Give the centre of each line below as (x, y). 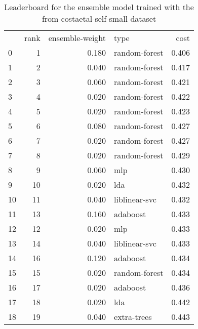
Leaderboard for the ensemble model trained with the (99, 7)
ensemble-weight (77, 38)
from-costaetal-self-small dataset (99, 18)
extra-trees (133, 317)
